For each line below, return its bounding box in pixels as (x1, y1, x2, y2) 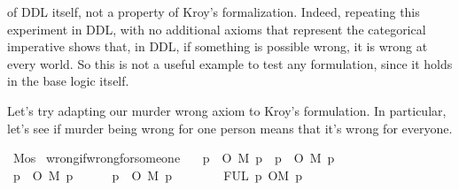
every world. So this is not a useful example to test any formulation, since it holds (7, 54, 453, 72)
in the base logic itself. (7, 72, 129, 90)
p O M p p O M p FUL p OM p (12, 165, 302, 184)
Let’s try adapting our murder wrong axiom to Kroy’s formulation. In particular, (7, 101, 447, 119)
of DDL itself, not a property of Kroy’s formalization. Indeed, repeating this (7, 3, 420, 20)
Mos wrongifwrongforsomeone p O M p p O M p (12, 148, 335, 167)
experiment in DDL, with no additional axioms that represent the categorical (7, 19, 426, 38)
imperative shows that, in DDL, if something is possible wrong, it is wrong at (7, 37, 428, 56)
